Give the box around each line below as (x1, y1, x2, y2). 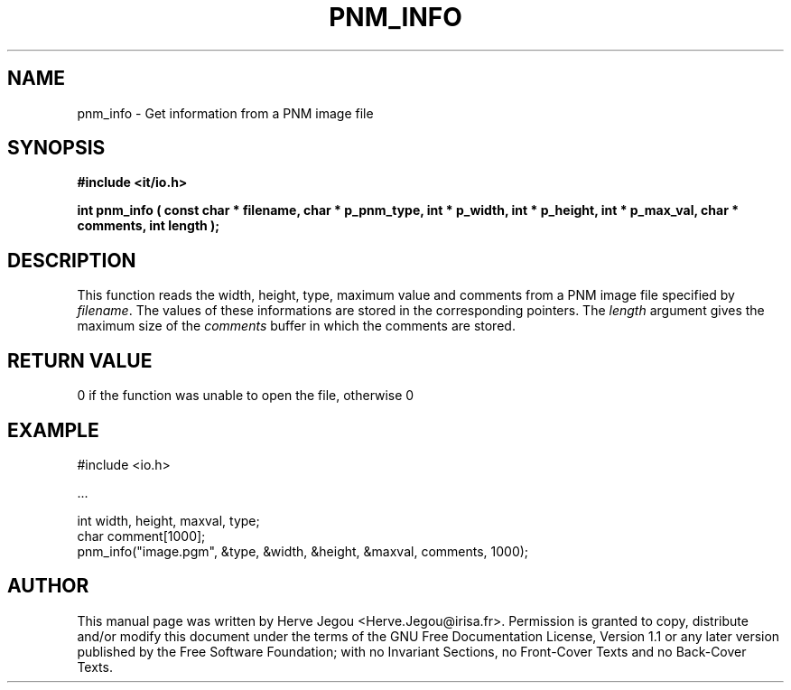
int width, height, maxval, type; (77, 512, 260, 528)
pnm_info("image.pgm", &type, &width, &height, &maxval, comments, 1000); (77, 543, 529, 559)
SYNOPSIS (7, 136, 106, 160)
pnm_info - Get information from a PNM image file (77, 105, 374, 121)
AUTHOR (7, 574, 89, 598)
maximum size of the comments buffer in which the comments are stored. (77, 318, 516, 334)
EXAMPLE (7, 418, 99, 442)
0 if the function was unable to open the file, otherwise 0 (77, 387, 414, 404)
